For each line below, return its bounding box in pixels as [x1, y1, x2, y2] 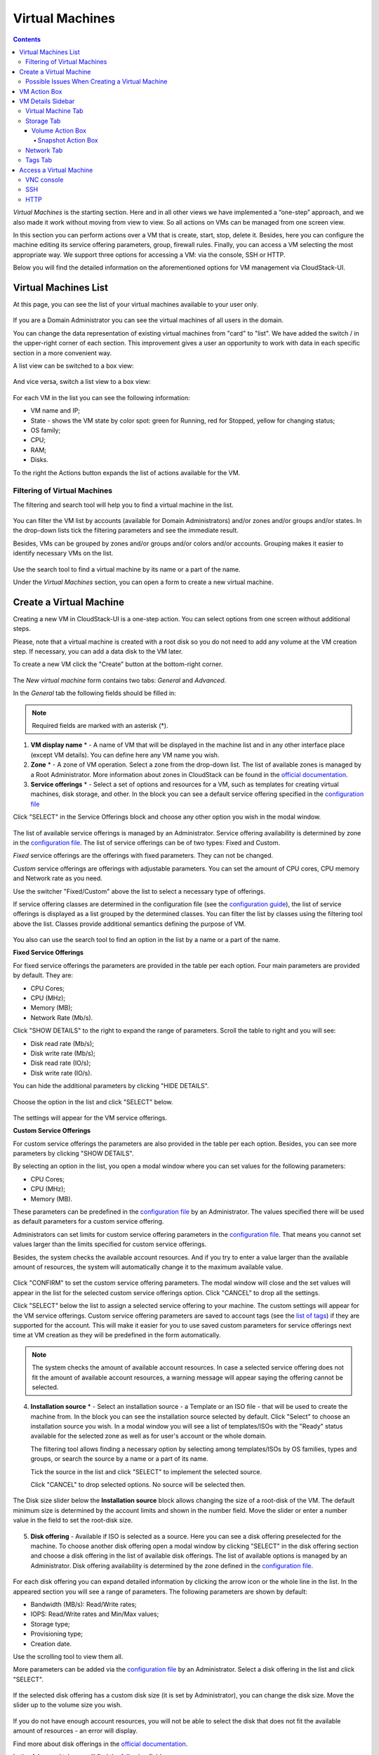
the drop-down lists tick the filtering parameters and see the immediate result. [13, 526, 239, 535]
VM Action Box [19, 87, 62, 95]
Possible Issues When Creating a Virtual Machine [25, 77, 168, 86]
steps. [13, 625, 31, 633]
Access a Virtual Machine [19, 166, 93, 174]
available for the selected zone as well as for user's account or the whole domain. [30, 1432, 267, 1441]
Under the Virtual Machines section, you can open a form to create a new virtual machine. [13, 578, 274, 586]
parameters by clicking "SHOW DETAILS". [13, 1149, 134, 1158]
